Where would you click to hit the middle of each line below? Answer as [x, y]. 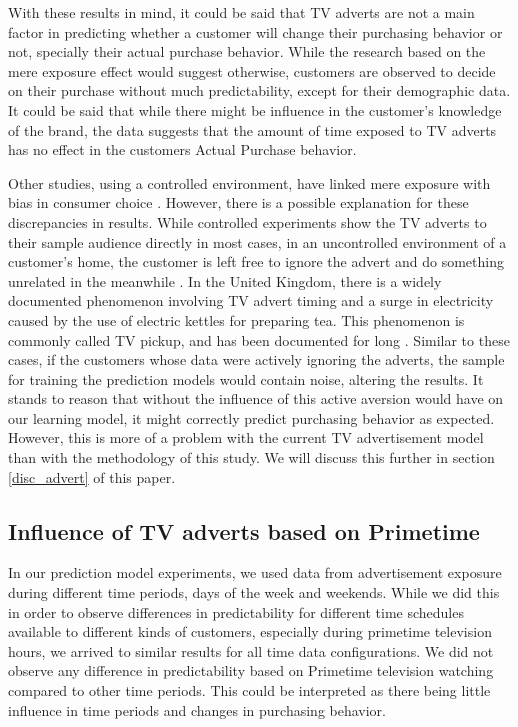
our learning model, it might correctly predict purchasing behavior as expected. [251, 417]
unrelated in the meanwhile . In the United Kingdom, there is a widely [225, 280]
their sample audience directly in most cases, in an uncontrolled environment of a [257, 241]
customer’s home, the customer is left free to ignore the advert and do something [256, 261]
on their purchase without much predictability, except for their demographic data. [259, 90]
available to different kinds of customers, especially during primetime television [250, 631]
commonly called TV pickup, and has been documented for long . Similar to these [259, 339]
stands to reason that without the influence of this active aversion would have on [256, 398]
